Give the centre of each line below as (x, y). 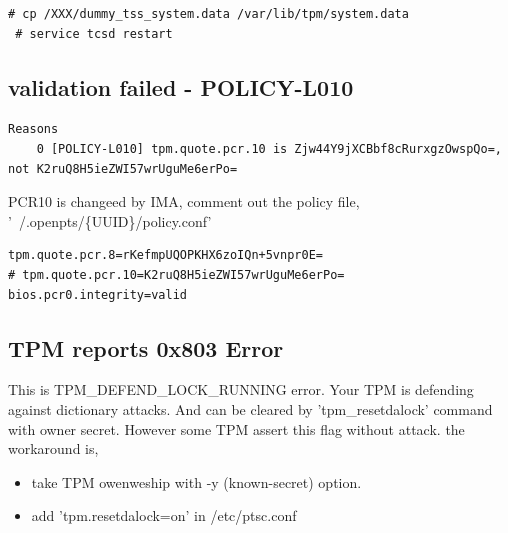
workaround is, (53, 448)
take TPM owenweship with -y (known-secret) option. (196, 481)
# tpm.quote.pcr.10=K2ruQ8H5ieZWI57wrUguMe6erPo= (176, 274)
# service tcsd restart (94, 33)
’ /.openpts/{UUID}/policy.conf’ (110, 220)
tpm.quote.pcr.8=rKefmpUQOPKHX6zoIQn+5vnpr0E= (165, 255)
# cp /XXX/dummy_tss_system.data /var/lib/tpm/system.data (208, 14)
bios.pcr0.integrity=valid (97, 294)
